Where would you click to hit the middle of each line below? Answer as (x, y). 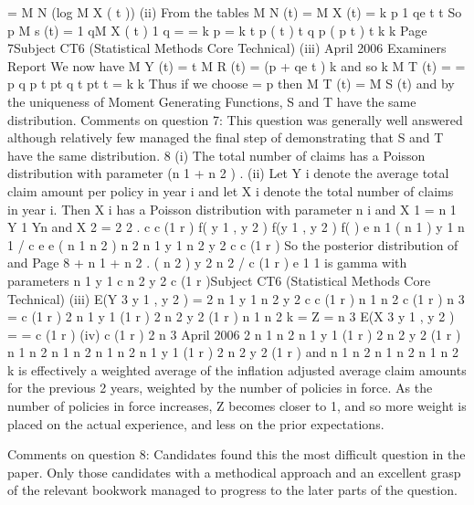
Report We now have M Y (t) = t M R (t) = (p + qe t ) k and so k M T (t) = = (237, 65)
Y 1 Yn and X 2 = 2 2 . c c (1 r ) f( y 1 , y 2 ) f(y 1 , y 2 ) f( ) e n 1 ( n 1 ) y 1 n (236, 227)
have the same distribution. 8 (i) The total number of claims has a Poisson (216, 155)
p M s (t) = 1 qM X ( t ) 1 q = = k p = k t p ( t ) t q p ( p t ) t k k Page (217, 30)
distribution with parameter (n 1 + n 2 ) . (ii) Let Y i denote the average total (228, 173)
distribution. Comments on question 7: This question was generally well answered (235, 119)
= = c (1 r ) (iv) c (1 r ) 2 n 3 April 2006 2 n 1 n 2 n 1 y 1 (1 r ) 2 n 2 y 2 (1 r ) (234, 334)
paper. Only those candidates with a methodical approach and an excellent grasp (234, 472)
